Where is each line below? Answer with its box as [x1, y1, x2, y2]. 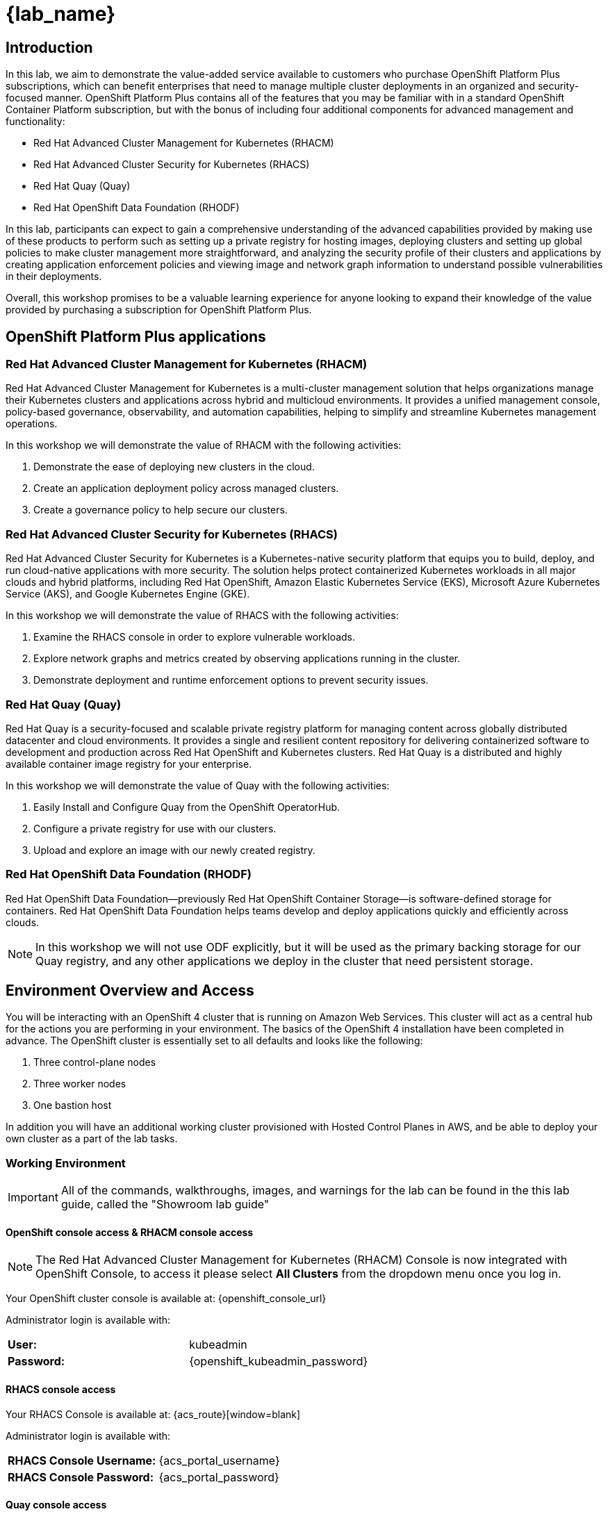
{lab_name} [6, 2, 116, 26]
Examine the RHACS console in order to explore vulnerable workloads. [33, 631, 356, 643]
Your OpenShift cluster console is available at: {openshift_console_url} [6, 1292, 327, 1305]
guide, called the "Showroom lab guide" [60, 1197, 270, 1212]
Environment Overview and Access [6, 982, 254, 1000]
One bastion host [33, 1099, 112, 1112]
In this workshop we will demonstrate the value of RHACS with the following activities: [6, 609, 399, 622]
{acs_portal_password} [158, 1470, 279, 1484]
